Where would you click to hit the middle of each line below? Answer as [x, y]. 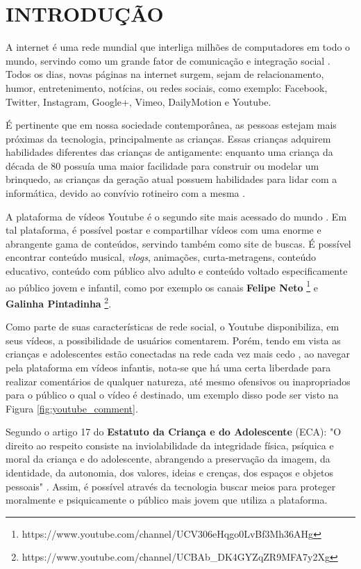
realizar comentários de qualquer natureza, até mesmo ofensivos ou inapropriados [178, 381]
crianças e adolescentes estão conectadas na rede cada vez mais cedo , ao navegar [178, 354]
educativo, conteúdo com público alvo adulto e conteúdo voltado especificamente [177, 271]
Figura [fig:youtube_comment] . [72, 408]
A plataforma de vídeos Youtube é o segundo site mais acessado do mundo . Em [176, 216]
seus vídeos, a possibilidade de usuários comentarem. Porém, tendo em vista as [173, 340]
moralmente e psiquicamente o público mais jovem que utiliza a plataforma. [167, 500]
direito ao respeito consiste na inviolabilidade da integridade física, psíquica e [170, 445]
